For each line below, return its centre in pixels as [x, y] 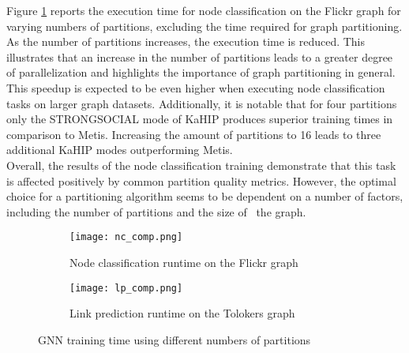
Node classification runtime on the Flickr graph [184, 262]
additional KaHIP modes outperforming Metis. [120, 150]
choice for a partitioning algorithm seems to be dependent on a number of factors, [205, 196]
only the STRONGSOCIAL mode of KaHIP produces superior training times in [200, 119]
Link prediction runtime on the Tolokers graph [182, 313]
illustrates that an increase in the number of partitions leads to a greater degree [200, 56]
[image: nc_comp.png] [126, 237]
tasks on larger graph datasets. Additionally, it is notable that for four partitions [202, 103]
